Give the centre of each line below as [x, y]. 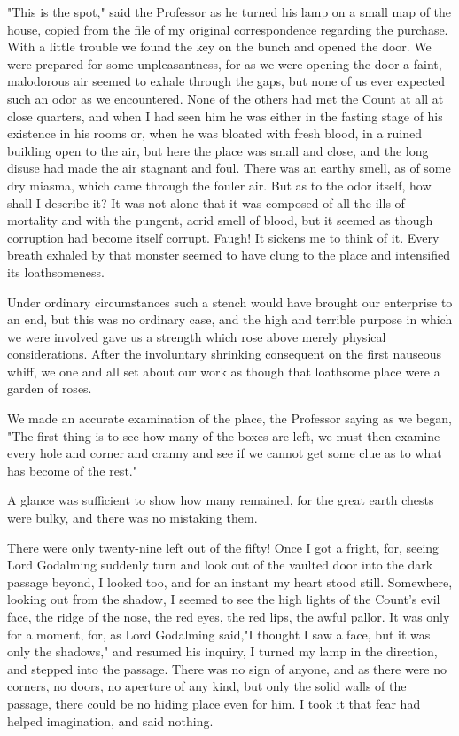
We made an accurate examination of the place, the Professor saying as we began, [229, 418]
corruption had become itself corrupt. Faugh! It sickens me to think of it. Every [223, 237]
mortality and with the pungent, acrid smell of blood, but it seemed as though [220, 220]
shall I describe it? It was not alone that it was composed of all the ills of [206, 202]
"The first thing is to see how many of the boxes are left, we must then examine [224, 435]
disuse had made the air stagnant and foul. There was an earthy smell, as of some [229, 168]
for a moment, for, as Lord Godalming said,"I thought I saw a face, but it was [219, 634]
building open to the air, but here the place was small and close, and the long [218, 150]
